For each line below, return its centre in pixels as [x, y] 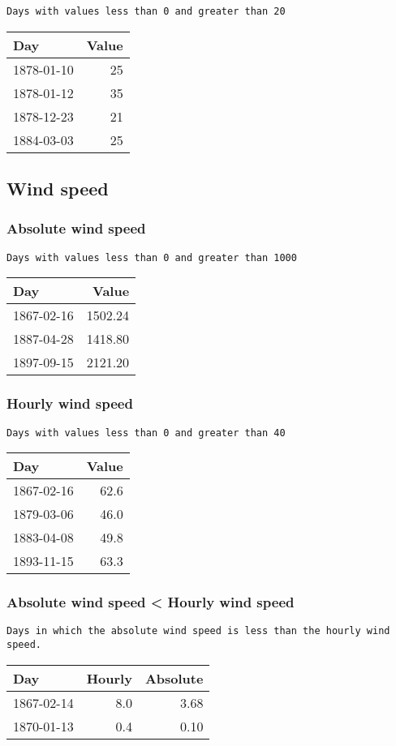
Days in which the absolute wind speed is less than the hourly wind [198, 631]
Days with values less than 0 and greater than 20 [146, 11]
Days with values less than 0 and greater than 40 [146, 433]
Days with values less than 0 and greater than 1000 [152, 257]
